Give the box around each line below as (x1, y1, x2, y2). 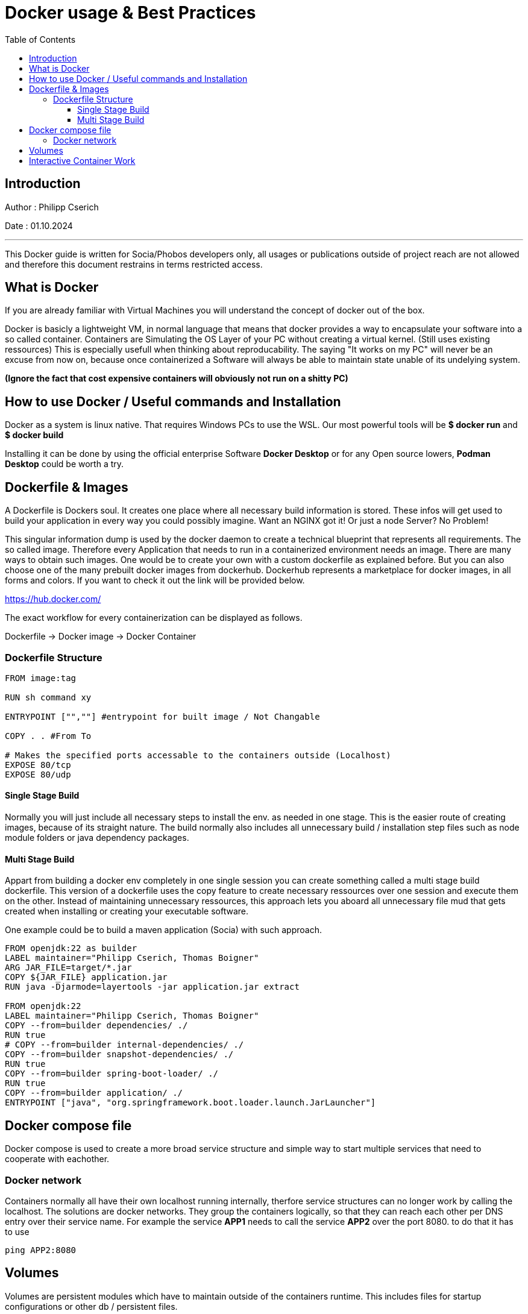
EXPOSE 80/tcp (5, 759, 71, 770)
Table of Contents (5, 34, 76, 45)
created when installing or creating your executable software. (5, 906, 248, 917)
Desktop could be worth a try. (5, 459, 124, 470)
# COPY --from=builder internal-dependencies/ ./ (5, 1040, 244, 1050)
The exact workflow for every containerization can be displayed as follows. (5, 612, 303, 623)
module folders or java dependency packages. (5, 832, 189, 843)
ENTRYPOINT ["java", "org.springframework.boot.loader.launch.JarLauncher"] (5, 1098, 376, 1108)
